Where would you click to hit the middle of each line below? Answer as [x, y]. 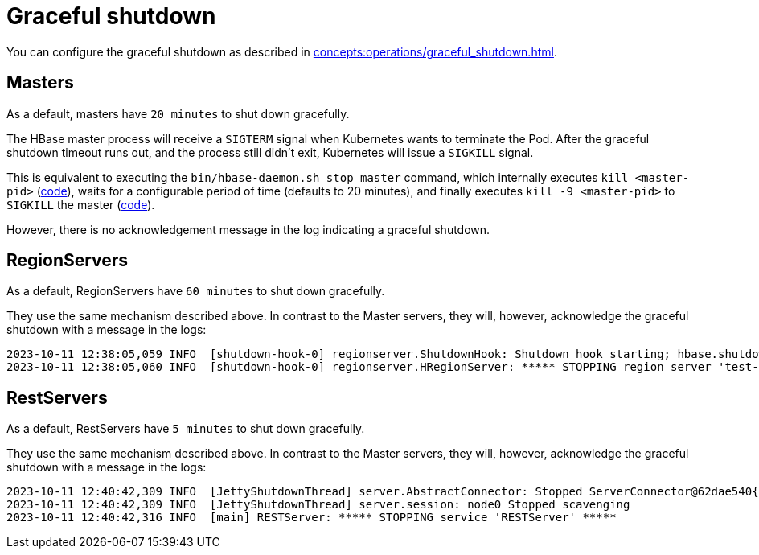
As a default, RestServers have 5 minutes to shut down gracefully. [186, 429]
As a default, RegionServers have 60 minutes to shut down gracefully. [196, 291]
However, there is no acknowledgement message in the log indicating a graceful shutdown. [248, 229]
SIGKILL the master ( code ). [81, 204]
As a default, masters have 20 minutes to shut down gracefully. [178, 113]
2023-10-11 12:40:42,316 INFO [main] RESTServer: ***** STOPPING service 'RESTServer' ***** [312, 518]
